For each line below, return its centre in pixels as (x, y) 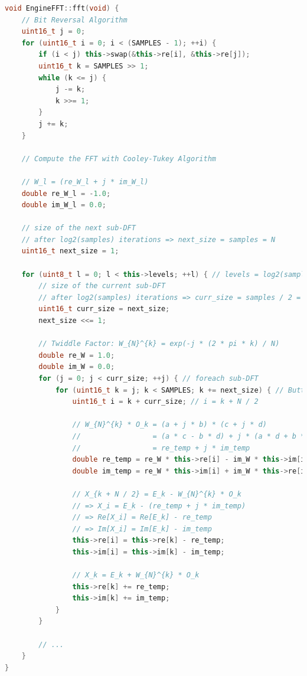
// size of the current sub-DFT (102, 286)
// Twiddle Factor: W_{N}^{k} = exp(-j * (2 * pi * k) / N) (159, 344)
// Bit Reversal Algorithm (74, 20)
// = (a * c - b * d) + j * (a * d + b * (189, 436)
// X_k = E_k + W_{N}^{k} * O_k (136, 575)
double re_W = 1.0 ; (77, 355)
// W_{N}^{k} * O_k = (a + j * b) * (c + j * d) (169, 425)
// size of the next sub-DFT (79, 228)
